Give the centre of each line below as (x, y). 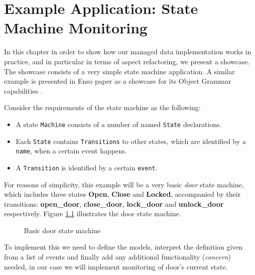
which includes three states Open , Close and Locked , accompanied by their (122, 194)
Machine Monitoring (76, 28)
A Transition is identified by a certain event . (86, 167)
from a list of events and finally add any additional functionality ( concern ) (118, 257)
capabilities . (23, 90)
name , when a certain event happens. (71, 151)
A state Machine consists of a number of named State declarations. (119, 124)
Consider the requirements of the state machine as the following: (102, 107)
